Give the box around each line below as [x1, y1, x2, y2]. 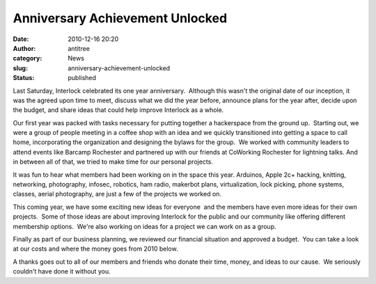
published [68, 74, 97, 82]
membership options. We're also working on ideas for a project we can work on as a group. [13, 222, 276, 230]
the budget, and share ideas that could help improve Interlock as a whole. [13, 106, 224, 114]
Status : [13, 74, 35, 82]
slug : [13, 63, 28, 72]
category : [13, 54, 42, 63]
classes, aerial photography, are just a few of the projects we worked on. [13, 190, 222, 198]
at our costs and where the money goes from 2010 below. [13, 244, 178, 253]
